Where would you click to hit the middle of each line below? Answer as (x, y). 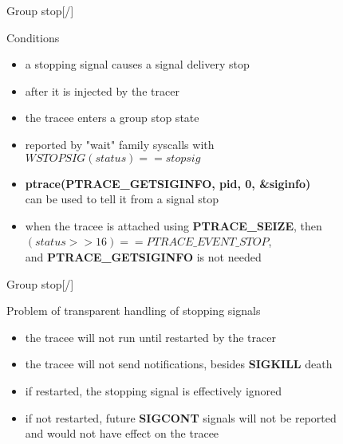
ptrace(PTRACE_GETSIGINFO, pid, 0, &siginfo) (168, 183)
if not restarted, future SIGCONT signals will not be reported (181, 417)
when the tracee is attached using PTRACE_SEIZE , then (173, 225)
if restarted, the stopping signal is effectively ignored (154, 390)
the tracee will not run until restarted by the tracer (150, 337)
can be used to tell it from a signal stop (122, 199)
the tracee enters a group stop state (112, 118)
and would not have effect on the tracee (122, 433)
